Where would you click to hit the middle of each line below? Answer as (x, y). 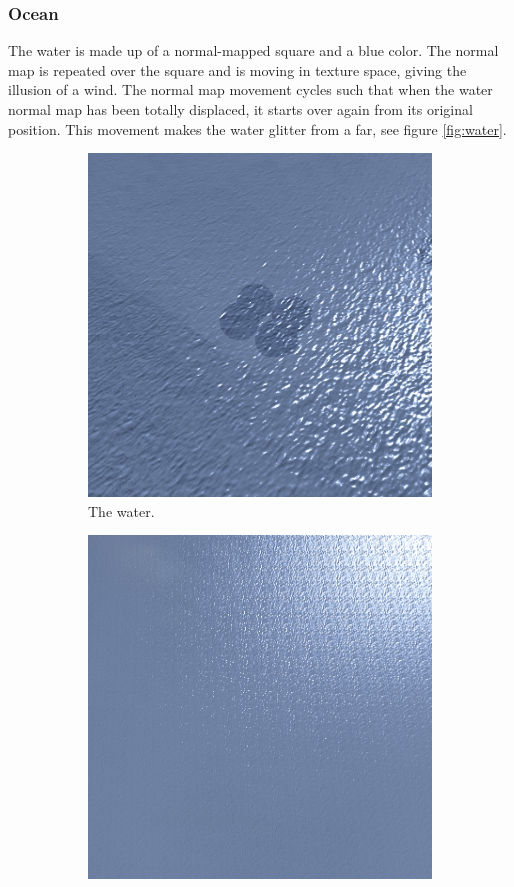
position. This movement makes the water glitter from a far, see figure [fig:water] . (257, 128)
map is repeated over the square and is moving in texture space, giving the (237, 69)
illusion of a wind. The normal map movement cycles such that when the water (250, 89)
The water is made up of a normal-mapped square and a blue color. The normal (253, 50)
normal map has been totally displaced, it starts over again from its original (240, 109)
